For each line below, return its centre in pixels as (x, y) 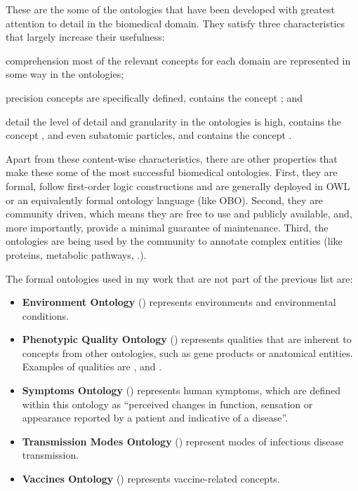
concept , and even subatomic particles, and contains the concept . (149, 135)
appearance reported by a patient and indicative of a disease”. (155, 418)
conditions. (46, 315)
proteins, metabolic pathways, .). (76, 254)
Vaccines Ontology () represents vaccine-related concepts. (151, 479)
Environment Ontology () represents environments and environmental (179, 302)
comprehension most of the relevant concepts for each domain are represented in (178, 60)
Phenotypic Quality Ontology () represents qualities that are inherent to (187, 339)
